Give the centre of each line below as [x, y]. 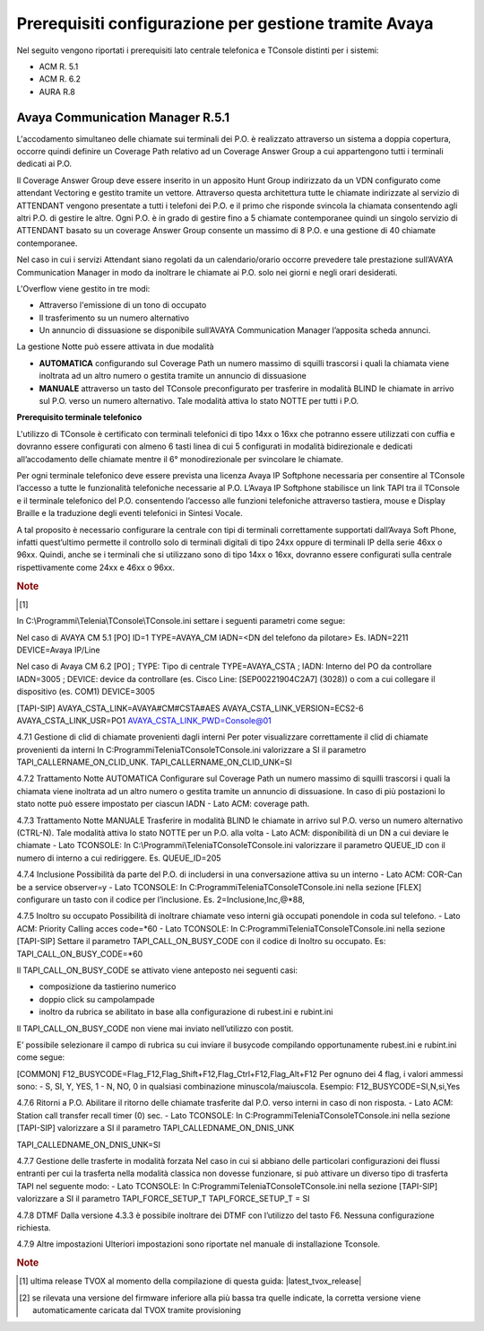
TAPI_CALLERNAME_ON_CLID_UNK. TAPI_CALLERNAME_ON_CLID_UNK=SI [154, 762]
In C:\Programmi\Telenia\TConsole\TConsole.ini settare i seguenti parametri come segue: [181, 621]
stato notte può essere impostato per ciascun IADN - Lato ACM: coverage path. [163, 804]
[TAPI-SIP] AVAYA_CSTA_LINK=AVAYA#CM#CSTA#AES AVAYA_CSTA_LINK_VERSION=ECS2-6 [190, 708]
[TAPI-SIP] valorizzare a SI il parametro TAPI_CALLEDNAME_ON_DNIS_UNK [156, 1128]
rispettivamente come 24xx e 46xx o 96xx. [95, 567]
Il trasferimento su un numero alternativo [114, 318]
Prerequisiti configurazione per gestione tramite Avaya [225, 23]
